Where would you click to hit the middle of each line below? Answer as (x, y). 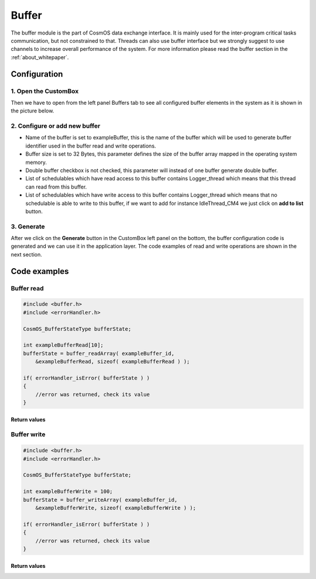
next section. (26, 254)
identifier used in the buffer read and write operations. (91, 146)
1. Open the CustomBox (45, 91)
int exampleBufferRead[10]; (63, 345)
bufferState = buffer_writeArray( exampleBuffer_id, (100, 500)
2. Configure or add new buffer (56, 126)
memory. (36, 162)
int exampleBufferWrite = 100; (68, 491)
